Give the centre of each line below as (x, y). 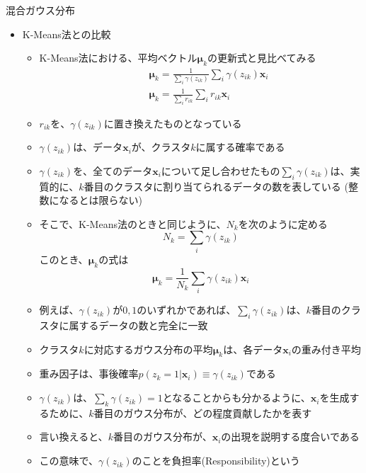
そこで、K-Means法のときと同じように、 (133, 223)
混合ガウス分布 (40, 10)
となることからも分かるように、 (236, 398)
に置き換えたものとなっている (173, 123)
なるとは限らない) (101, 200)
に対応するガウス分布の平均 (148, 349)
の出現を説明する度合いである (290, 437)
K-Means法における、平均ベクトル (118, 58)
